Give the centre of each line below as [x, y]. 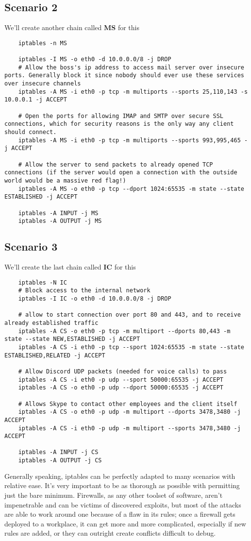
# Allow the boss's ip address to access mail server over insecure [131, 67]
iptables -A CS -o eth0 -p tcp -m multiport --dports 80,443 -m [124, 331]
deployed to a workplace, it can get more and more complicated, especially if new [125, 523]
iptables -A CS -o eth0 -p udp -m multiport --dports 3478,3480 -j [129, 412]
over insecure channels [43, 84]
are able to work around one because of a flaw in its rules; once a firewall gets [120, 514]
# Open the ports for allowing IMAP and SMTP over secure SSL [121, 116]
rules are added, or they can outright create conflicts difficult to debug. [110, 533]
